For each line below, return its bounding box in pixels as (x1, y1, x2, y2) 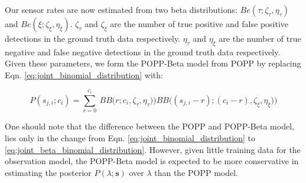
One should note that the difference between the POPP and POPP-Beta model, (5, 120, 294, 132)
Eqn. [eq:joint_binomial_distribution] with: (5, 68, 163, 81)
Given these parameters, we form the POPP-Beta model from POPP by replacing (5, 57, 301, 69)
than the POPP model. (154, 166, 239, 178)
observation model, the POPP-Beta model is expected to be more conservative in (5, 155, 299, 167)
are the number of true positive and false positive (110, 18, 289, 29)
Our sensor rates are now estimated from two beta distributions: (5, 4, 237, 15)
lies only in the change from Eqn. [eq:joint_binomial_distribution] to (5, 131, 256, 144)
